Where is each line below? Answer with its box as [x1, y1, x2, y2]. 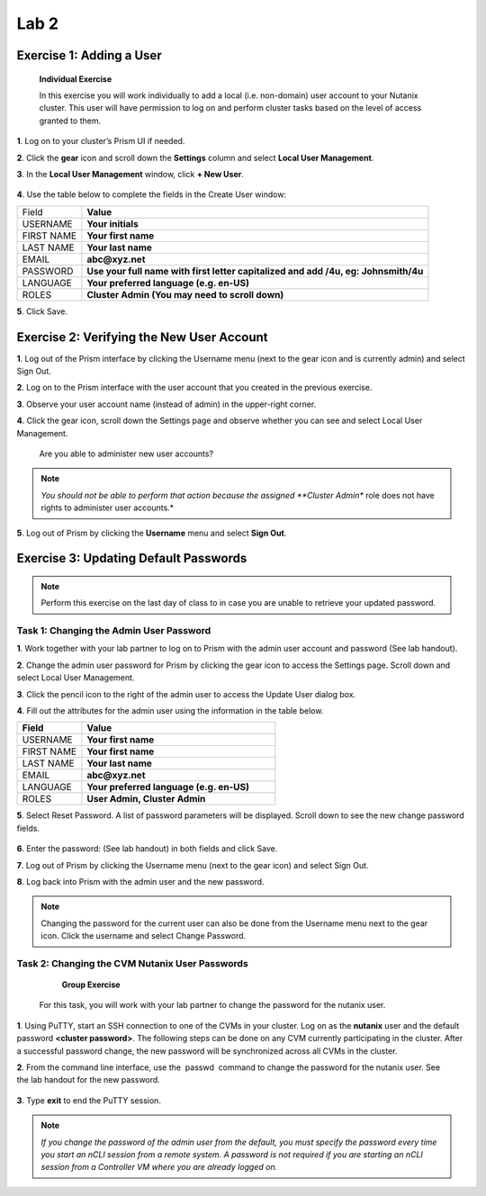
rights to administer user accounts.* [40, 502, 175, 513]
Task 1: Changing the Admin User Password [16, 625, 211, 637]
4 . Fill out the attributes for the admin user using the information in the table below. [16, 706, 324, 715]
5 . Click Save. [16, 306, 67, 317]
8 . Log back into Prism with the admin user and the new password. [16, 876, 265, 886]
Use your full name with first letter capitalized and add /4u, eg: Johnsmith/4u [86, 265, 424, 277]
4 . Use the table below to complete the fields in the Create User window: [16, 189, 287, 200]
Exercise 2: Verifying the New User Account [16, 329, 268, 345]
